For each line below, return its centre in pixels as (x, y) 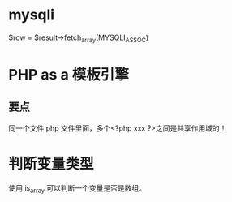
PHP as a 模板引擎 (69, 74)
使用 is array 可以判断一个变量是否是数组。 (77, 189)
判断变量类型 (52, 163)
